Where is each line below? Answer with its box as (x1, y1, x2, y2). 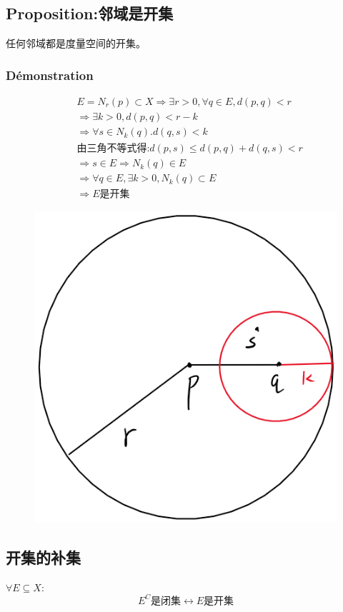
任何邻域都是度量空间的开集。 (6, 36, 146, 51)
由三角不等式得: (76, 144, 150, 154)
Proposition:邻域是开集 (6, 2, 174, 24)
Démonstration (6, 66, 94, 84)
